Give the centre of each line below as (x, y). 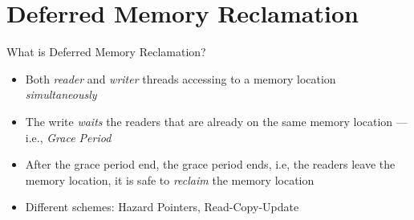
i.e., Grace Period (68, 137)
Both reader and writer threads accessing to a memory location (181, 78)
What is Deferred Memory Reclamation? (106, 52)
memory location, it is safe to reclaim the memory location (170, 179)
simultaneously (61, 94)
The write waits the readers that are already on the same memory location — (216, 121)
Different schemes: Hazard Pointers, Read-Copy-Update (162, 207)
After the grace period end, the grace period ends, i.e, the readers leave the (210, 164)
